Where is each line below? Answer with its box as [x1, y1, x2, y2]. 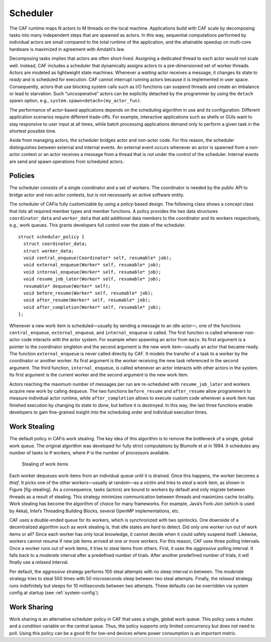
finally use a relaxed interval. [9, 559, 69, 566]
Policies [9, 172, 35, 180]
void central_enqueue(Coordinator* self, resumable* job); [23, 255, 172, 261]
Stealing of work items [22, 461, 69, 467]
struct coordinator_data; [23, 241, 87, 247]
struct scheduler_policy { [18, 234, 85, 239]
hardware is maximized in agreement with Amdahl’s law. [9, 46, 125, 52]
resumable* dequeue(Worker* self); [23, 283, 111, 289]
